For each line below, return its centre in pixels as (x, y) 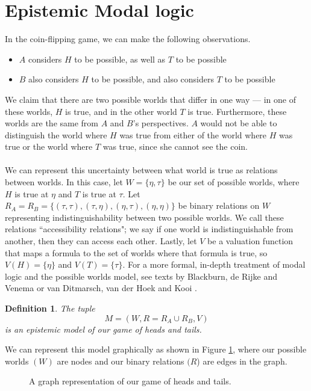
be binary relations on (219, 205)
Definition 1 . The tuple (50, 308)
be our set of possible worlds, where (234, 182)
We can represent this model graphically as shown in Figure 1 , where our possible (156, 349)
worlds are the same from (52, 123)
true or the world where (49, 146)
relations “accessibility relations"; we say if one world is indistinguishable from (149, 229)
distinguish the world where (56, 134)
